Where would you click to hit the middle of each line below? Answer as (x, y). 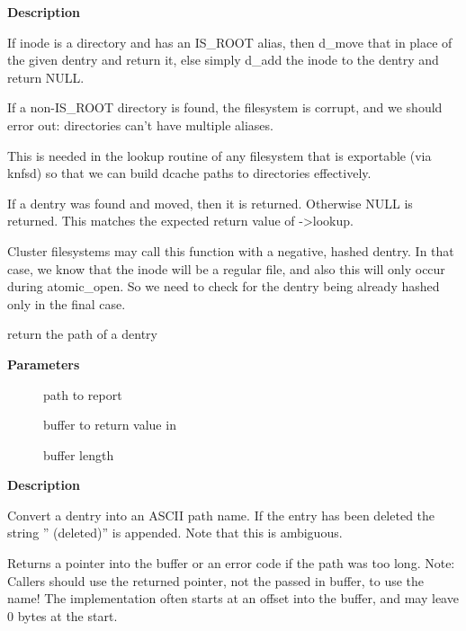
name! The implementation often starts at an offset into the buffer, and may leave (233, 598)
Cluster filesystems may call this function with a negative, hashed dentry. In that (231, 250)
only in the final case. (67, 303)
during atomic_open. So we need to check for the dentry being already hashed (224, 286)
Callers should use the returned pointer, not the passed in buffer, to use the (216, 580)
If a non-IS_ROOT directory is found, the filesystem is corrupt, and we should (225, 107)
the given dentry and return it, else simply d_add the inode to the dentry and (223, 60)
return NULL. (46, 77)
